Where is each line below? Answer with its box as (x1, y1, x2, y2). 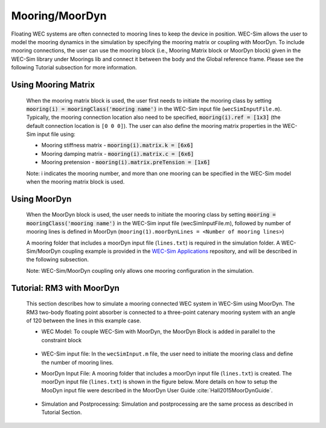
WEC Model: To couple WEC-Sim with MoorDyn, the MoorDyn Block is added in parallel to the (41, 328, 276, 335)
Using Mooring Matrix (11, 79, 95, 90)
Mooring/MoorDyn (11, 9, 107, 22)
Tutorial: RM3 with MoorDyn (11, 283, 120, 293)
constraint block (41, 336, 81, 343)
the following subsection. (26, 256, 89, 263)
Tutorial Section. (41, 409, 82, 416)
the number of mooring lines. (41, 359, 114, 366)
